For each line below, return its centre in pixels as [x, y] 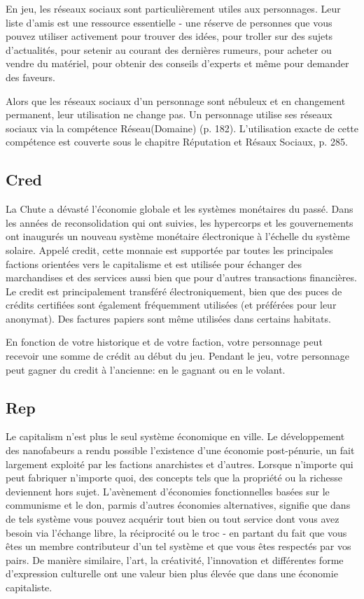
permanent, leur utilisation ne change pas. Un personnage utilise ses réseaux [169, 114]
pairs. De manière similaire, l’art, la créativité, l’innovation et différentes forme [175, 559]
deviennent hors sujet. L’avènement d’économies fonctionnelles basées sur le [168, 491]
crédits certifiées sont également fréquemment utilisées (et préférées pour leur [171, 305]
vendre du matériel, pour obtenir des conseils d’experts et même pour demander [177, 63]
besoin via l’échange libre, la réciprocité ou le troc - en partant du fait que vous [176, 532]
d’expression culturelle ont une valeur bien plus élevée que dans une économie [172, 573]
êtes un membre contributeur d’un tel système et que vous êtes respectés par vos [178, 546]
